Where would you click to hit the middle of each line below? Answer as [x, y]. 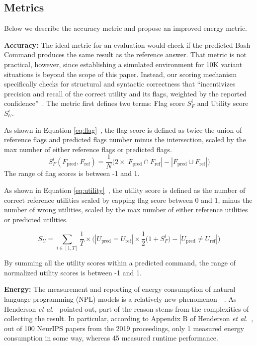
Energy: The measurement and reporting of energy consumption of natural [120, 289]
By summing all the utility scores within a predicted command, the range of [120, 263]
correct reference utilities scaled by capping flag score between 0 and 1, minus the [128, 200]
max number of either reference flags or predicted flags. [88, 149]
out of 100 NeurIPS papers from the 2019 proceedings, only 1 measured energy [124, 328]
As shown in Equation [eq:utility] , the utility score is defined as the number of [125, 190]
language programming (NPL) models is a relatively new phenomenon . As [120, 299]
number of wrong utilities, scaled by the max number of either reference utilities [126, 210]
